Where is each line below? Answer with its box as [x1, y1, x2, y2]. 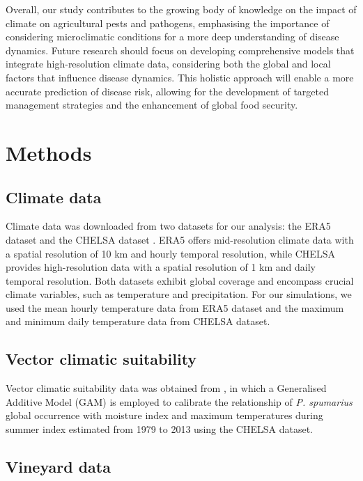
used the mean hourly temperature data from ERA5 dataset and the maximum [6, 300, 344, 315]
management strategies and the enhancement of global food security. [6, 97, 298, 112]
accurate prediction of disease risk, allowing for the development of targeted [6, 84, 329, 98]
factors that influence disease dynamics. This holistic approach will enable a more [6, 70, 354, 84]
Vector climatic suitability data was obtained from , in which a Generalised [6, 381, 327, 395]
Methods [6, 138, 92, 166]
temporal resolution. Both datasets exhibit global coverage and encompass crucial [6, 273, 354, 287]
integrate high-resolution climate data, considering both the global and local [6, 56, 331, 71]
